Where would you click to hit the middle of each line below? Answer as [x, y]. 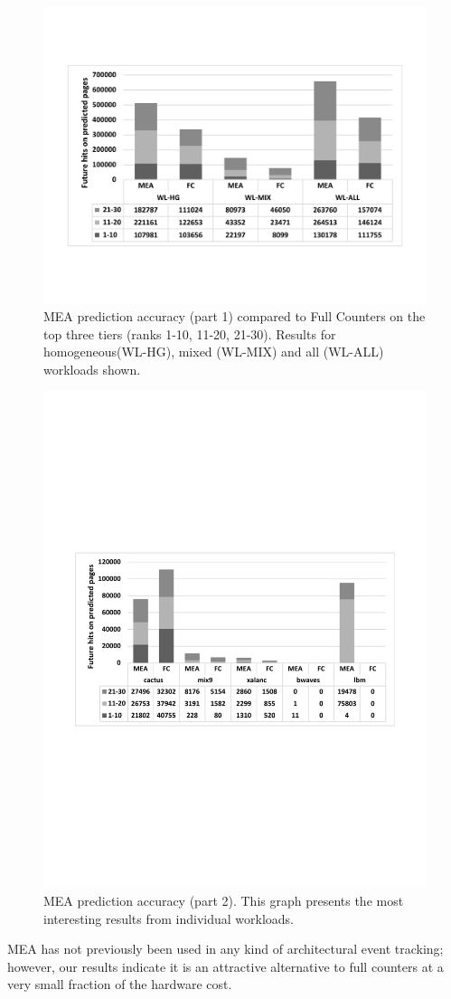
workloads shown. [92, 369]
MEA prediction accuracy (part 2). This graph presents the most [224, 900]
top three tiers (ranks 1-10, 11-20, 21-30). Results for [190, 333]
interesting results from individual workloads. [169, 918]
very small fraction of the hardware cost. [120, 984]
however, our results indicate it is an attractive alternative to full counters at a [225, 966]
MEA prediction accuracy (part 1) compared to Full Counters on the [235, 316]
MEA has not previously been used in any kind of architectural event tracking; [225, 949]
